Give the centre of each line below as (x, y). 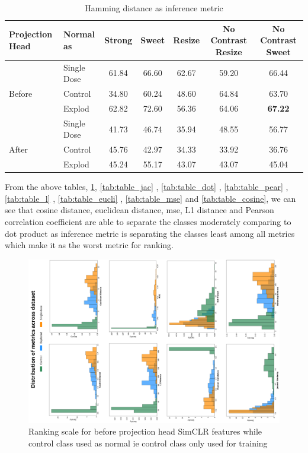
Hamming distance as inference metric (154, 8)
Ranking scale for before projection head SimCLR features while (145, 431)
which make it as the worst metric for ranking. (89, 245)
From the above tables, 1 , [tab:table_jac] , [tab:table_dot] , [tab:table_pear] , (147, 187)
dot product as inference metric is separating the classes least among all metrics (150, 233)
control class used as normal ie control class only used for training (148, 443)
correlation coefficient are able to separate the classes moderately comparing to (148, 221)
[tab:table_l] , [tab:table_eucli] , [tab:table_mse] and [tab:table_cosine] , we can (150, 198)
